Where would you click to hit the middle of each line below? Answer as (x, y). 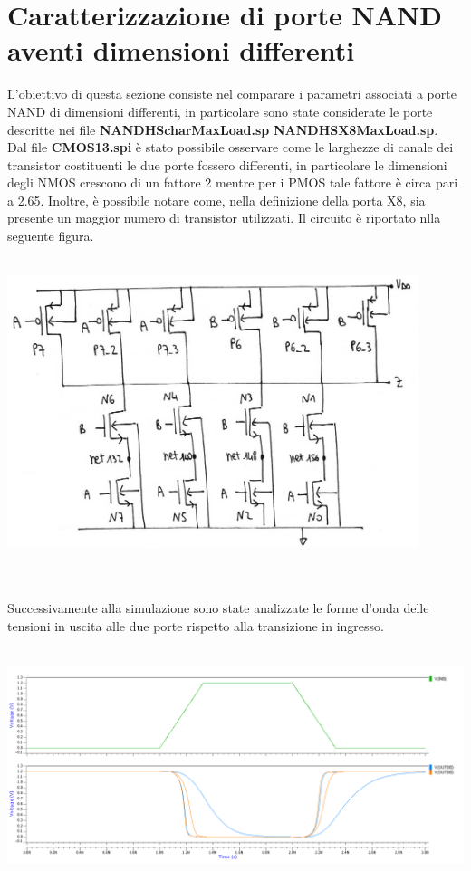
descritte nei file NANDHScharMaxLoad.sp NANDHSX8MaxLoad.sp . (223, 129)
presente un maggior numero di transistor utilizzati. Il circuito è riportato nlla (224, 218)
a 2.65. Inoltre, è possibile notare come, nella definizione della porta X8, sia (216, 200)
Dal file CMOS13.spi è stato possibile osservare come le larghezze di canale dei (231, 147)
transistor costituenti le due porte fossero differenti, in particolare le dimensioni (227, 164)
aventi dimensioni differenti (181, 50)
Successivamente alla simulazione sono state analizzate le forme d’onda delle (218, 608)
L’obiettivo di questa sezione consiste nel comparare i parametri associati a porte (232, 94)
